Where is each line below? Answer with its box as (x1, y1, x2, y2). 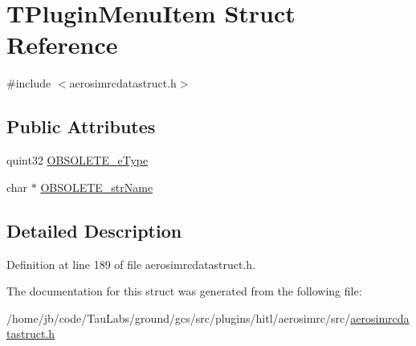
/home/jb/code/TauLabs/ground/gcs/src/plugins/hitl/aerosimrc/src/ (6, 309, 351, 326)
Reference (6, 28, 118, 61)
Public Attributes (6, 114, 156, 139)
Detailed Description (6, 218, 182, 242)
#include (6, 75, 51, 92)
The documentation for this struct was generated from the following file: (6, 283, 362, 299)
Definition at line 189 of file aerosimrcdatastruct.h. (6, 255, 256, 272)
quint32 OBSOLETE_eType (6, 152, 149, 169)
